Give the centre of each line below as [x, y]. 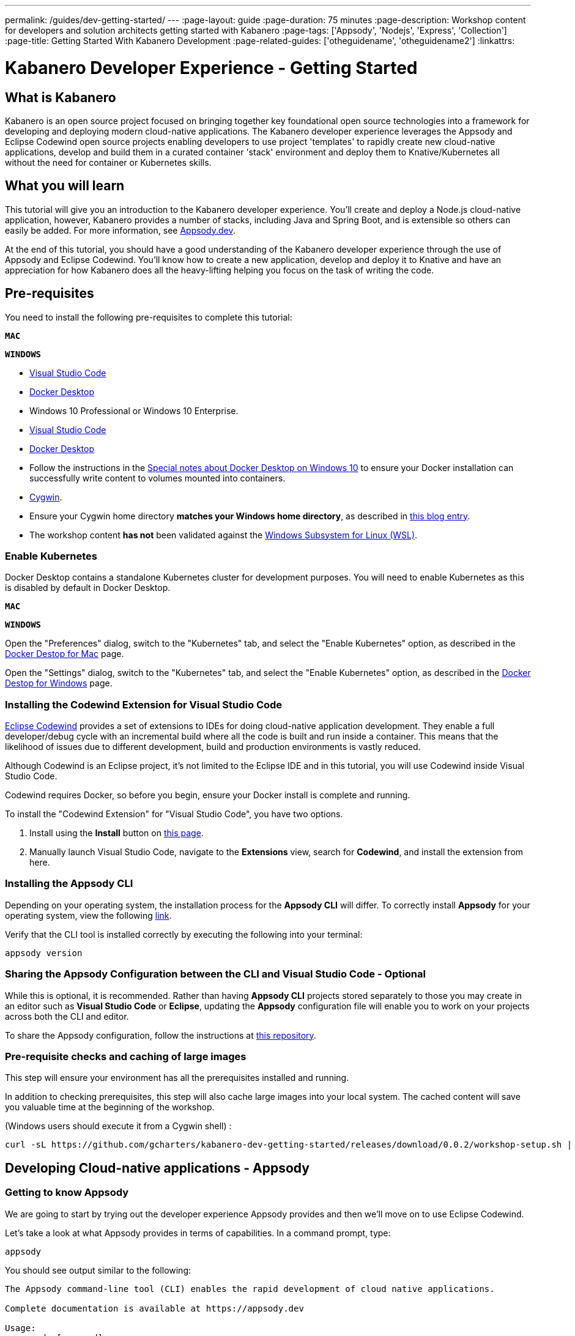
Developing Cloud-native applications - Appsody [157, 1168]
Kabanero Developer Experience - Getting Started [211, 68]
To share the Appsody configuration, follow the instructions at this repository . [161, 1035]
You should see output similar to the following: [98, 1270]
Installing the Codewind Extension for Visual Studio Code [144, 704]
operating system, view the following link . [88, 915]
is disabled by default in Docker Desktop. [88, 588]
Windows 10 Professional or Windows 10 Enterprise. [134, 410]
